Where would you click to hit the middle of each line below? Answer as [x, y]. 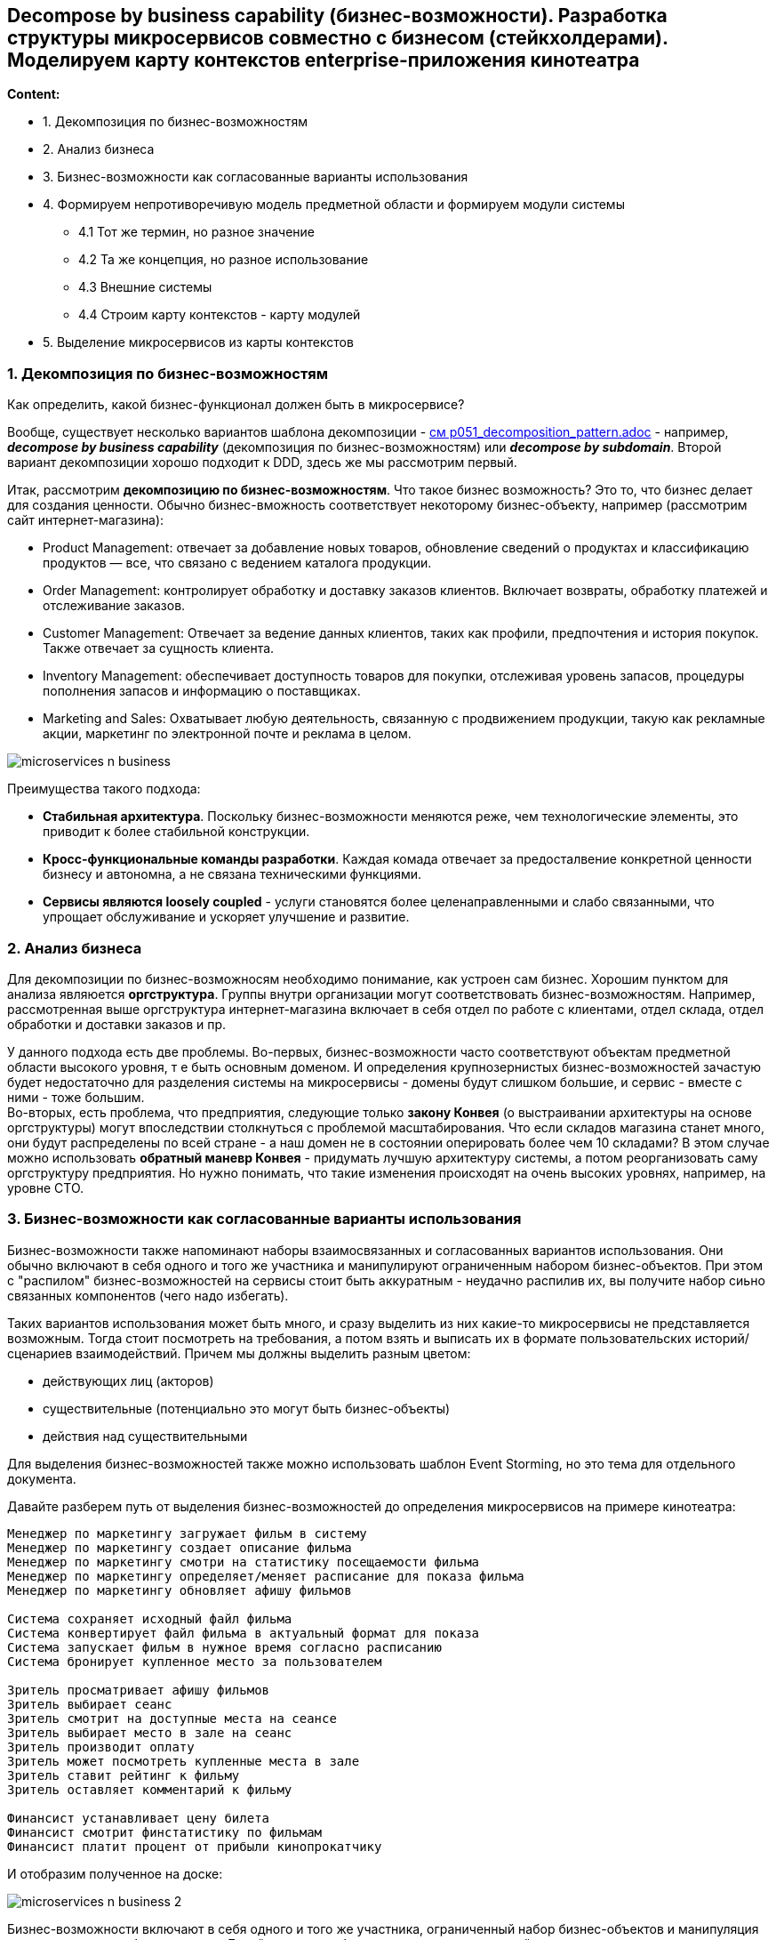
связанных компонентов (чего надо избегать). [148, 1295]
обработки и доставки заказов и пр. [117, 1024]
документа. [42, 1478]
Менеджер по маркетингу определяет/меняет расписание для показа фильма [266, 1576]
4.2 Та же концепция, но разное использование [224, 260]
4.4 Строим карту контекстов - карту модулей [220, 315]
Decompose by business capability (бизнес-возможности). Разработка [337, 16]
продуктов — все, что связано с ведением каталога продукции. [237, 563]
